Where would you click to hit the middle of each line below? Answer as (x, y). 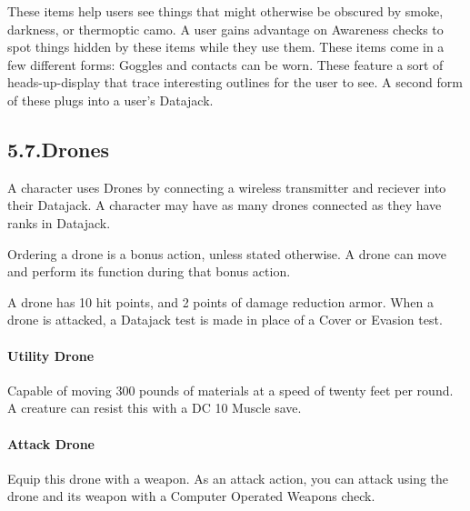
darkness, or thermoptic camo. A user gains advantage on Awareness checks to (225, 29)
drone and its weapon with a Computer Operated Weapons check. (191, 496)
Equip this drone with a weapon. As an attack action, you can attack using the (228, 478)
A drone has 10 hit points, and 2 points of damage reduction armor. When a (221, 301)
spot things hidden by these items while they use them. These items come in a (226, 47)
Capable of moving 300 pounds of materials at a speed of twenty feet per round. (230, 390)
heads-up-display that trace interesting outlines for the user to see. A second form (235, 82)
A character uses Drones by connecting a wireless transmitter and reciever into (227, 187)
